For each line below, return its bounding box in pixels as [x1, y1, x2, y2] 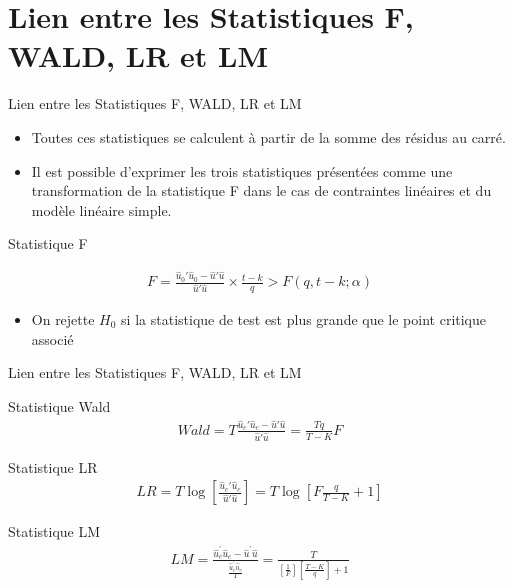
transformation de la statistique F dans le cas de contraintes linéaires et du [31, 180, 492, 201]
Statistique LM [8, 521, 101, 542]
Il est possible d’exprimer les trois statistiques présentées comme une [31, 160, 453, 181]
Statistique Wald [8, 395, 111, 416]
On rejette [31, 309, 95, 330]
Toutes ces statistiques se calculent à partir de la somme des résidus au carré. [31, 126, 506, 147]
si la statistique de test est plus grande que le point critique [121, 309, 487, 330]
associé [31, 328, 74, 349]
